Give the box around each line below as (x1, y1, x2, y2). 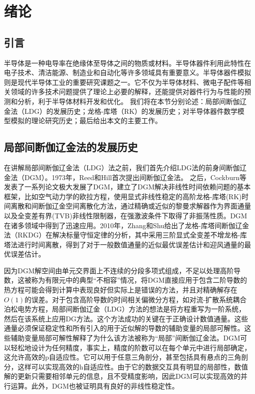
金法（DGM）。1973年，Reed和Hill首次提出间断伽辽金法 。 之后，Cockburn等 (4, 172, 247, 182)
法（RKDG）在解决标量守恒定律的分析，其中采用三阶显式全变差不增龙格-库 (4, 230, 247, 240)
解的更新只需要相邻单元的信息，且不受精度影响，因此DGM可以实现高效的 (4, 371, 241, 381)
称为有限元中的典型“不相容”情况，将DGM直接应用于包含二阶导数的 (31, 275, 247, 285)
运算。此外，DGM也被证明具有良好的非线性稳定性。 (10, 381, 179, 391)
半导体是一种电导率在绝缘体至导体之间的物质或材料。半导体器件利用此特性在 (4, 57, 251, 68)
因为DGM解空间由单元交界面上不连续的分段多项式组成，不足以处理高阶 (4, 265, 234, 275)
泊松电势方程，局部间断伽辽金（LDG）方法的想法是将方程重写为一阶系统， (4, 304, 246, 314)
